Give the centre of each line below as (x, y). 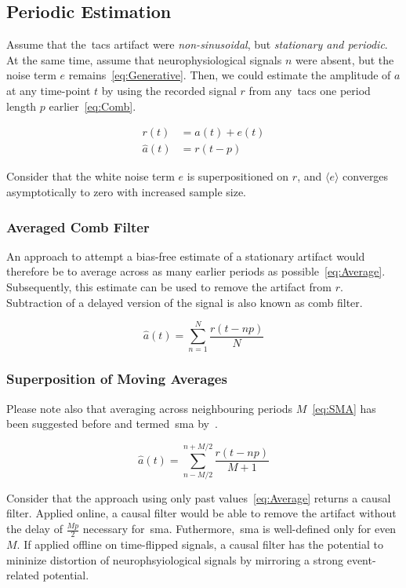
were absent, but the (344, 59)
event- (361, 559)
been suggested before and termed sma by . (112, 424)
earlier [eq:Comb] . (92, 106)
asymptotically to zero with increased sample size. (127, 192)
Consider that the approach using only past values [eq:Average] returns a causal (199, 497)
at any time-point (49, 90)
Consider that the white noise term (91, 176)
